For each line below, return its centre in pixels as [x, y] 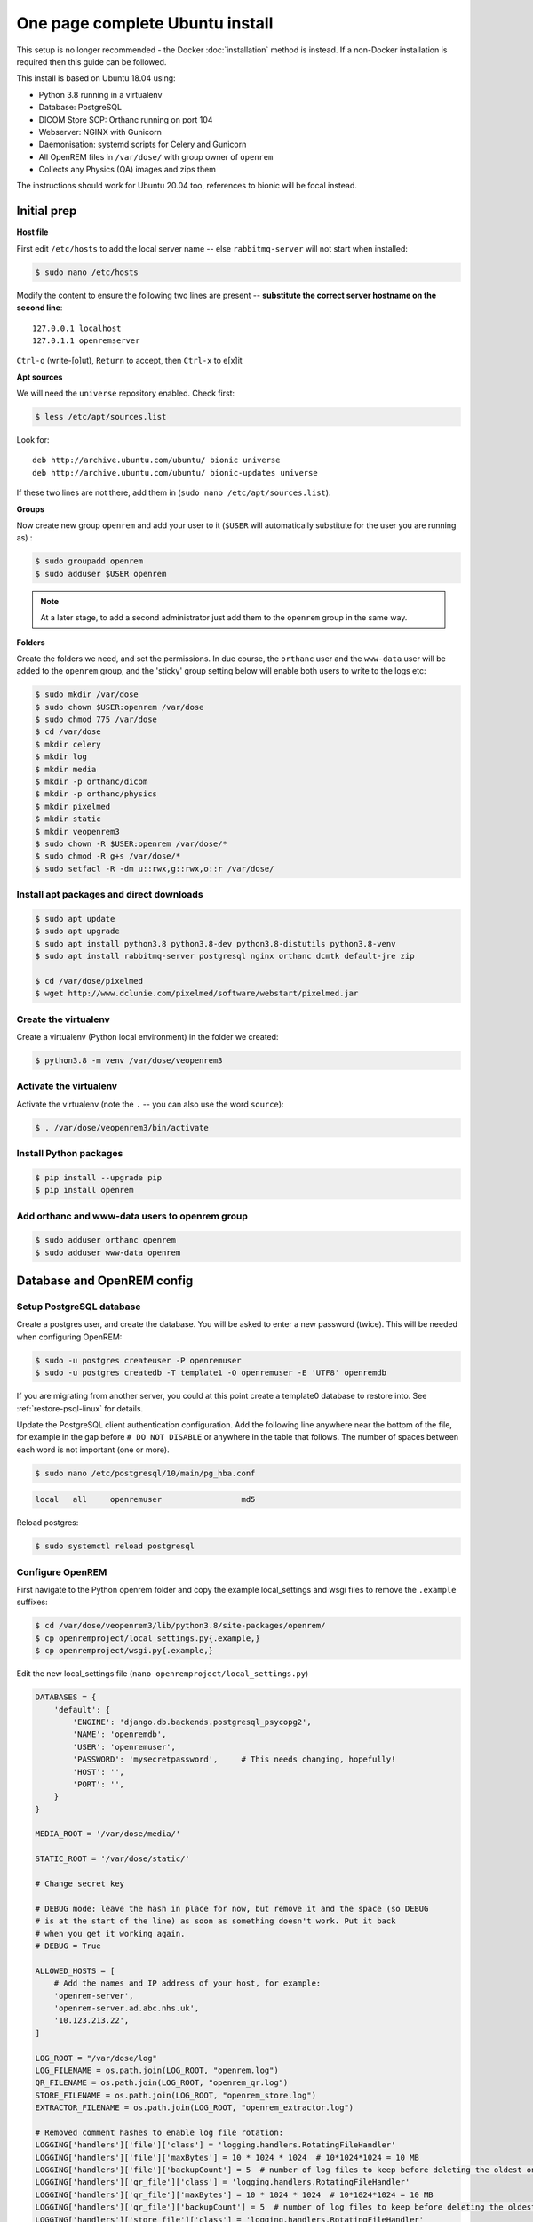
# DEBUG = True [68, 1946]
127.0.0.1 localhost [77, 328]
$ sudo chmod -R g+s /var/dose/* [108, 856]
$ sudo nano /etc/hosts [87, 272]
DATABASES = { [66, 1697]
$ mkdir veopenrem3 [77, 831]
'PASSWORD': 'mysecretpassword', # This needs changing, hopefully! [234, 1759]
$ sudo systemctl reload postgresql [115, 1546]
